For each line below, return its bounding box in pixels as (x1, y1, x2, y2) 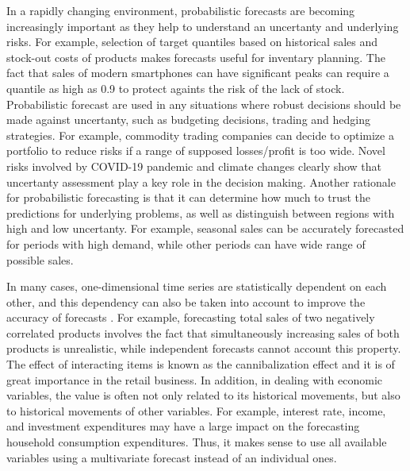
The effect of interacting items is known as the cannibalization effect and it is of (6, 356, 395, 373)
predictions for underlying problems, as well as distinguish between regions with (6, 204, 395, 221)
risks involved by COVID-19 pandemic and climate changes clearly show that (6, 157, 382, 174)
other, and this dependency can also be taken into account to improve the (6, 293, 366, 310)
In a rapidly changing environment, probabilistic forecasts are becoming (6, 2, 355, 18)
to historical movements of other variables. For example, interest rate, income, (6, 402, 386, 419)
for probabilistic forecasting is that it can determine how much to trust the (6, 189, 371, 206)
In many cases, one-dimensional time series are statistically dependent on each (6, 278, 387, 295)
